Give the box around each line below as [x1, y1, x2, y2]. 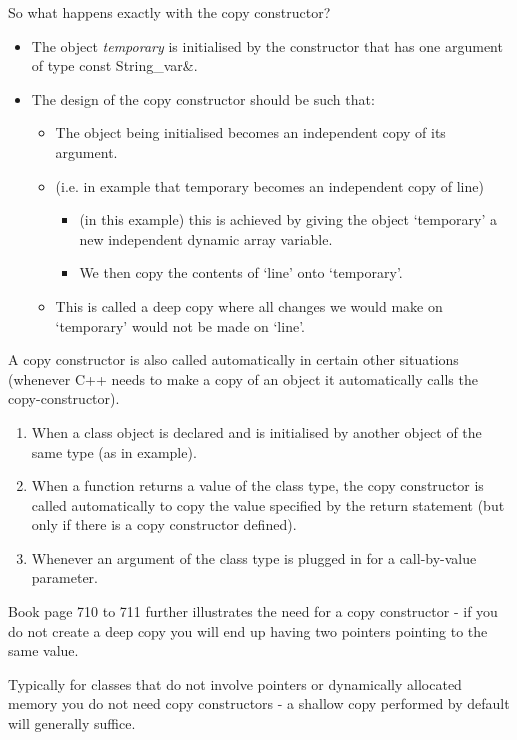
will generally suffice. [8, 713, 136, 734]
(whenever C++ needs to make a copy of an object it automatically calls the [8, 368, 478, 389]
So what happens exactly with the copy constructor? [8, 2, 331, 22]
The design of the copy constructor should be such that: [31, 88, 375, 109]
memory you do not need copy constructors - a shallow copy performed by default [8, 693, 510, 714]
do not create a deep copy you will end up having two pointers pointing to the [8, 620, 488, 641]
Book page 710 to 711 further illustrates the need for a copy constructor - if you [8, 601, 498, 622]
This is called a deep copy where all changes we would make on [55, 295, 443, 316]
